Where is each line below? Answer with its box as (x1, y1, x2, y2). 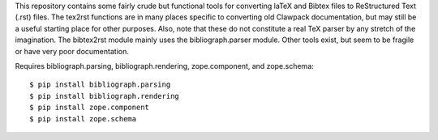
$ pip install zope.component (29, 103, 150, 112)
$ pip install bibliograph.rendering (29, 91, 180, 100)
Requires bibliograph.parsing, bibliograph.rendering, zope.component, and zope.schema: (15, 61, 314, 70)
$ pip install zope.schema (29, 114, 137, 123)
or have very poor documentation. (15, 46, 129, 56)
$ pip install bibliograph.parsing (29, 80, 171, 89)
